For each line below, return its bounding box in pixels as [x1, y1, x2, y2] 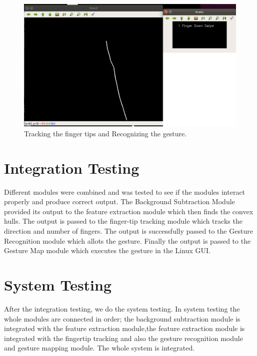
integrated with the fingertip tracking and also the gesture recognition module [4, 333, 243, 343]
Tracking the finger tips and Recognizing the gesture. [24, 128, 187, 138]
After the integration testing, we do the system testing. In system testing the [4, 303, 240, 314]
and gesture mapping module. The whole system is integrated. [4, 343, 195, 353]
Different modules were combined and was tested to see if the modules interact [4, 186, 245, 197]
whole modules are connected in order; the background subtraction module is [4, 313, 240, 324]
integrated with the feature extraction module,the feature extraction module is [4, 323, 245, 334]
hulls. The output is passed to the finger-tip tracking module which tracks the [4, 216, 242, 226]
